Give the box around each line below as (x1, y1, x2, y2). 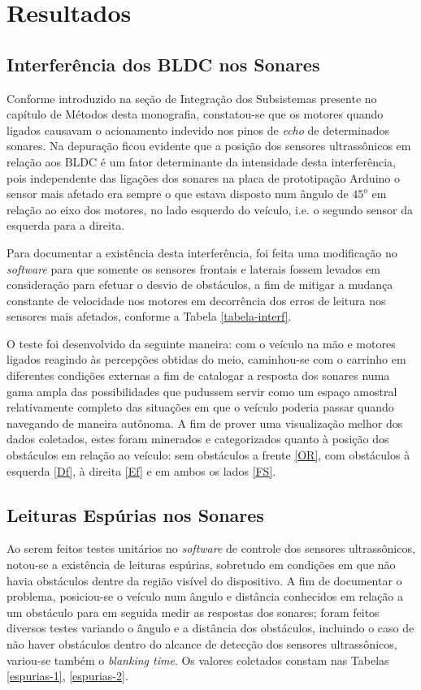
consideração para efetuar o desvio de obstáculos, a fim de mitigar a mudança (7, 276, 393, 293)
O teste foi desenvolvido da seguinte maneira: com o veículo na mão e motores (7, 334, 396, 351)
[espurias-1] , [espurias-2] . (7, 667, 128, 684)
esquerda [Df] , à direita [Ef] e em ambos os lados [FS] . (7, 462, 276, 479)
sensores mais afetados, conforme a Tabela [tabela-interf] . (7, 308, 292, 325)
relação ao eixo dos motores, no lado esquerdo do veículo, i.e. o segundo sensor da (7, 201, 413, 218)
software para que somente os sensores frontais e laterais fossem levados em (7, 260, 380, 277)
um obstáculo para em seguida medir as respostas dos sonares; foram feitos (7, 603, 380, 620)
